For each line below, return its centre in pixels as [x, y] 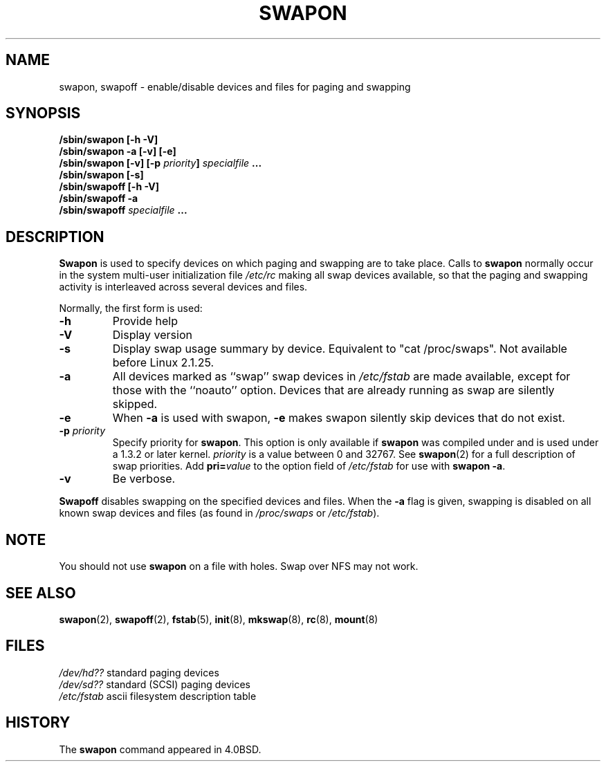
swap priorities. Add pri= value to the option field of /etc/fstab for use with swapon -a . [309, 466]
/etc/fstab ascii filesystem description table [158, 696]
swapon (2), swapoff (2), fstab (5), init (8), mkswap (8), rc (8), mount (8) [219, 619]
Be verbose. [144, 479]
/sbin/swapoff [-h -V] [109, 187]
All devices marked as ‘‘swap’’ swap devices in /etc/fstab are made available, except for [341, 377]
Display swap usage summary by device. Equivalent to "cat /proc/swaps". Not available [340, 349]
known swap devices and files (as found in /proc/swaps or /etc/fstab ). [219, 513]
